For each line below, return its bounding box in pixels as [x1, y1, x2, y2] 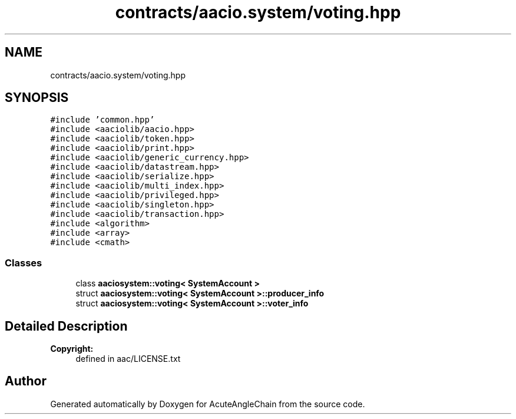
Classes [5, 256, 42, 269]
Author [5, 374, 47, 389]
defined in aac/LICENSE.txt [75, 354, 181, 364]
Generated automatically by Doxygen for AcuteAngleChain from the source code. [50, 398, 365, 409]
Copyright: [50, 344, 94, 354]
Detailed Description [5, 318, 128, 334]
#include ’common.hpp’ [50, 115, 155, 125]
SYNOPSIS [5, 90, 69, 105]
